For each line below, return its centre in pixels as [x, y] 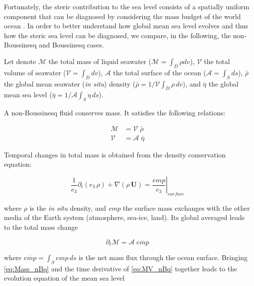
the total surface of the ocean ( [160, 72]
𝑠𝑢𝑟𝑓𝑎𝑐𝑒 [176, 194]
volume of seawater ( [35, 72]
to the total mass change [41, 227]
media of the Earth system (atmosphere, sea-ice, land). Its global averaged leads [124, 217]
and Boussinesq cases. [71, 45]
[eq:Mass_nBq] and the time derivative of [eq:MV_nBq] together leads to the [121, 268]
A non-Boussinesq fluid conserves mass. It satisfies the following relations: [115, 113]
